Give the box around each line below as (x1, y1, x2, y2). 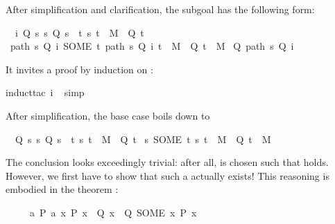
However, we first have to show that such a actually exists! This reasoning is (6, 168, 329, 183)
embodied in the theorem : (6, 182, 119, 196)
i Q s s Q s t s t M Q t (15, 25, 144, 39)
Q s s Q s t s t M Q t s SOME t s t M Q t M (15, 131, 271, 146)
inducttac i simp (6, 85, 85, 100)
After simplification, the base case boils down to (6, 108, 210, 122)
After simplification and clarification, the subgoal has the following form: (6, 2, 315, 16)
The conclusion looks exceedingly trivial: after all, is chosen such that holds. (6, 155, 329, 169)
